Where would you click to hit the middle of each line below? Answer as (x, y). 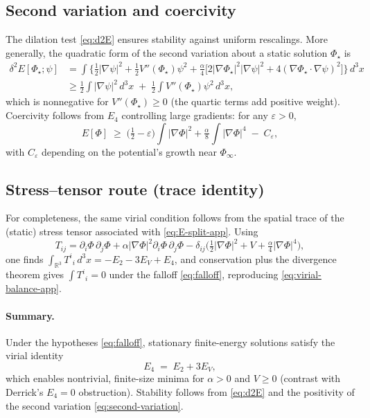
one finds (25, 258)
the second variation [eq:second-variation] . (95, 405)
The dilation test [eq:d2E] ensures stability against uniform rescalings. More (167, 39)
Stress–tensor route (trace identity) (135, 189)
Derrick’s (25, 392)
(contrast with (310, 378)
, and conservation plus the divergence (255, 258)
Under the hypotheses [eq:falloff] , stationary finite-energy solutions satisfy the (170, 342)
